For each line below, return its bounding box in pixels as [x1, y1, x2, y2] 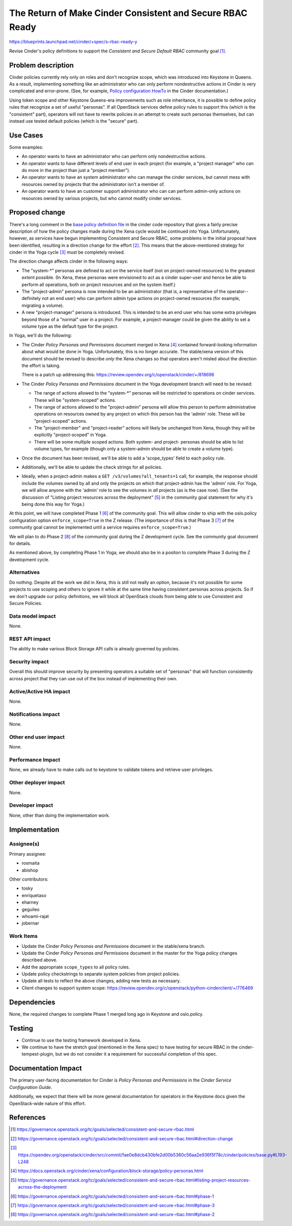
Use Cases [9, 131, 43, 140]
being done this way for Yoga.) [21, 501, 85, 507]
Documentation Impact [9, 1064, 82, 1073]
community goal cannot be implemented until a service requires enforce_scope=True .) [9, 524, 192, 530]
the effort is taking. [21, 362, 61, 368]
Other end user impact [9, 733, 65, 740]
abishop [21, 867, 38, 873]
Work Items [9, 932, 38, 939]
